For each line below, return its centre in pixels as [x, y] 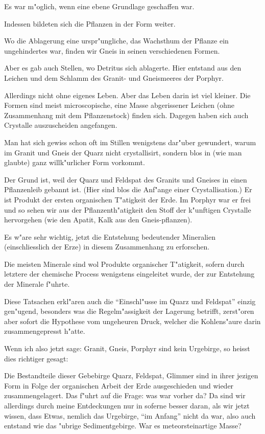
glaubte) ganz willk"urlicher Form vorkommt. [75, 162]
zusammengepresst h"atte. [45, 331]
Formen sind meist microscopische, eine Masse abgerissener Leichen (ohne [119, 105]
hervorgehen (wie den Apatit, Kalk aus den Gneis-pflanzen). [98, 220]
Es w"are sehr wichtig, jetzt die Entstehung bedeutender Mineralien [110, 236]
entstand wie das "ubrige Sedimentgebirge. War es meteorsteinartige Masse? [123, 426]
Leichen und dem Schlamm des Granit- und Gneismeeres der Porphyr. [114, 77]
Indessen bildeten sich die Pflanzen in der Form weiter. [90, 23]
